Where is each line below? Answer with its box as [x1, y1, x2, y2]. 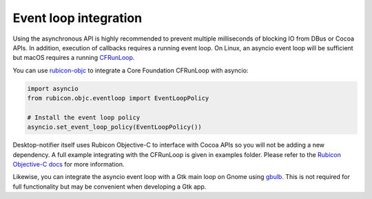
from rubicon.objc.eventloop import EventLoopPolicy [27, 94, 209, 103]
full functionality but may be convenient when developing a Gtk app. [12, 182, 207, 191]
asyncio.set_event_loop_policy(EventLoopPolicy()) [27, 123, 203, 131]
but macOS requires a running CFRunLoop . [12, 54, 135, 62]
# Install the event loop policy [27, 114, 141, 121]
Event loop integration [12, 10, 143, 25]
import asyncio [27, 85, 79, 92]
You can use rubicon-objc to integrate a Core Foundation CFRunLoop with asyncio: [12, 66, 249, 74]
